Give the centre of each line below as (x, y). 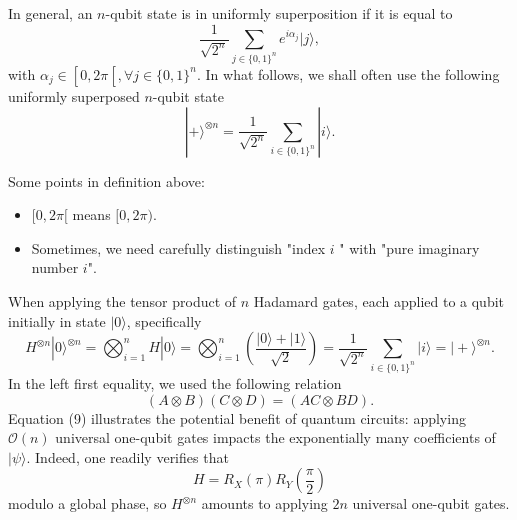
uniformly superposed (74, 95)
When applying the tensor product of (122, 300)
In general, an (50, 13)
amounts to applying (264, 503)
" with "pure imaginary (409, 247)
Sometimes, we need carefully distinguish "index (178, 247)
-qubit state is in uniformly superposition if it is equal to (279, 13)
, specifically (164, 320)
